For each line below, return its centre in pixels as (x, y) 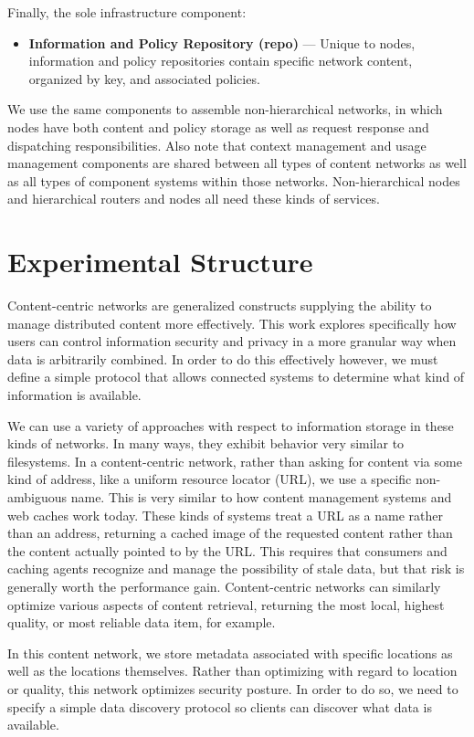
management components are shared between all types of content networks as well (237, 163)
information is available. (74, 395)
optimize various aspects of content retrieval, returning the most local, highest (226, 604)
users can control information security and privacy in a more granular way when (232, 341)
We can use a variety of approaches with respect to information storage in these (231, 425)
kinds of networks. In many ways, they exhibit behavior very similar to (206, 443)
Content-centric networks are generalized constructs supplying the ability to (220, 305)
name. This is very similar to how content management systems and (261, 497)
